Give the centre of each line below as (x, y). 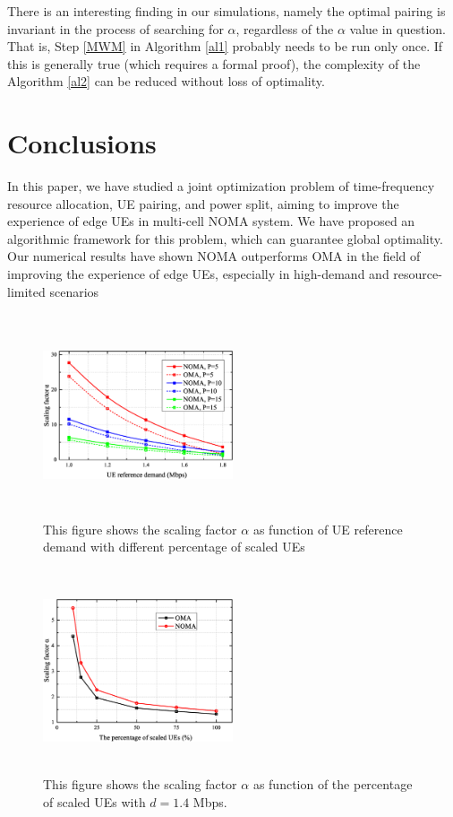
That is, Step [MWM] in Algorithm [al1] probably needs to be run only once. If (225, 46)
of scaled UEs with (94, 801)
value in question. (397, 28)
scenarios (74, 291)
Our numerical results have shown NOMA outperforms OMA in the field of (214, 256)
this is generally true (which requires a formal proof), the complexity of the (214, 63)
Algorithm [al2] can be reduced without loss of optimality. (166, 81)
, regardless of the (285, 28)
